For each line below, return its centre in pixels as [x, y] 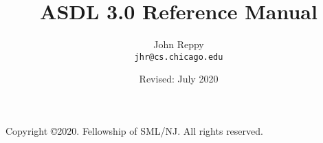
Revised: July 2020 [179, 79]
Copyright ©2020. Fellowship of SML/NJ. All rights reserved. [134, 130]
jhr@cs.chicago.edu [179, 57]
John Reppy [179, 44]
